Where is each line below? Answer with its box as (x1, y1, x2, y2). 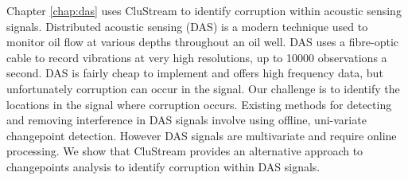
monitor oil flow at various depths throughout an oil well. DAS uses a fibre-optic (6, 33, 399, 50)
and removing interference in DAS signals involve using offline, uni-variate (6, 112, 367, 128)
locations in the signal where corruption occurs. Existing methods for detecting (6, 96, 392, 112)
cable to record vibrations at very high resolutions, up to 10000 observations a (6, 49, 387, 65)
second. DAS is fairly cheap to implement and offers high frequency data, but (6, 65, 383, 81)
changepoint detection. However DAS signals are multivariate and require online (6, 127, 397, 143)
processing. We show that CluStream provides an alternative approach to (6, 143, 363, 159)
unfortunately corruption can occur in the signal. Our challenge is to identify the (6, 80, 400, 96)
